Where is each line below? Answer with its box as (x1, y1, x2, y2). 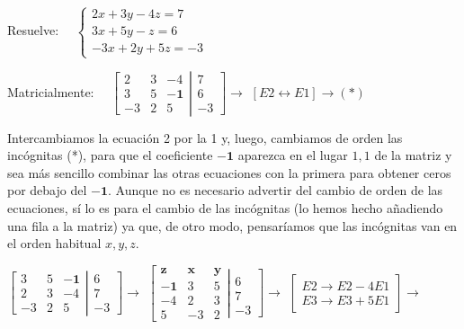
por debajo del (7, 181, 87, 200)
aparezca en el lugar (237, 146, 348, 164)
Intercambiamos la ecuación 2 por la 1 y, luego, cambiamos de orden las (7, 128, 403, 147)
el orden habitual (7, 234, 102, 253)
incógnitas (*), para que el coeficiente (7, 146, 213, 164)
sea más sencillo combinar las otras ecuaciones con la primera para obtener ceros (7, 163, 451, 182)
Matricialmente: (7, 82, 94, 101)
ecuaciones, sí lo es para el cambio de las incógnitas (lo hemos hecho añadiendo (7, 198, 443, 217)
